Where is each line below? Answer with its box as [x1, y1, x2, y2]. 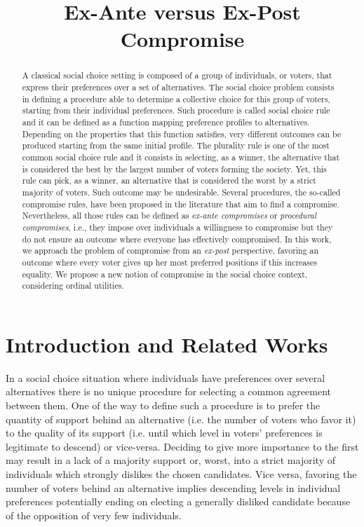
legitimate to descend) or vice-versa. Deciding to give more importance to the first [6, 439, 359, 453]
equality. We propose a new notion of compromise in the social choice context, [22, 268, 308, 280]
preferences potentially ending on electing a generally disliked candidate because [6, 494, 351, 509]
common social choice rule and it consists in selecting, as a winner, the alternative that [22, 151, 340, 163]
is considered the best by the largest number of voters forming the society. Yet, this [22, 163, 327, 174]
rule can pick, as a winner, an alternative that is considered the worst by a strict [22, 174, 316, 186]
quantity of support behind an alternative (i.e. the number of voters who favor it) [6, 411, 356, 426]
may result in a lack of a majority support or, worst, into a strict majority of [6, 453, 335, 467]
